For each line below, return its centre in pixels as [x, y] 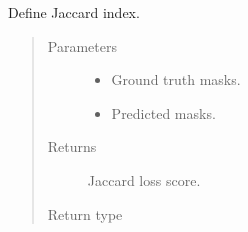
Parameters [82, 45]
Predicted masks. [163, 112]
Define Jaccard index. [74, 12]
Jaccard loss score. [144, 179]
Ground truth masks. [176, 79]
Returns [72, 146]
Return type [85, 213]
